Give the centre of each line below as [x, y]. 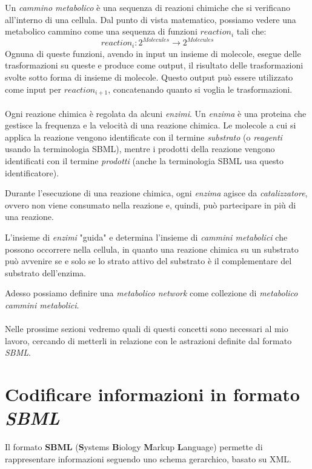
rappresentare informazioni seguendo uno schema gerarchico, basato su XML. [148, 458]
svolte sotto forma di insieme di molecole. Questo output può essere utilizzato [149, 77]
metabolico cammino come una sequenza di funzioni [101, 31]
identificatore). [32, 172]
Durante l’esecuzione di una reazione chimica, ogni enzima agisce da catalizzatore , [156, 193]
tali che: [251, 31]
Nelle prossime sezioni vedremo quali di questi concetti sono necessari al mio [147, 329]
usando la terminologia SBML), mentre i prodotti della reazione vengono [140, 149]
